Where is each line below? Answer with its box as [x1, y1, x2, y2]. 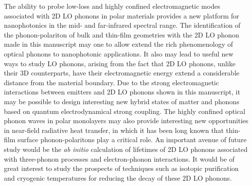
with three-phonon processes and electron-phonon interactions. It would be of [4, 153, 235, 164]
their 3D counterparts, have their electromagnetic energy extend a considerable [4, 68, 239, 78]
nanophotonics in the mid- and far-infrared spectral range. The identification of [4, 20, 241, 30]
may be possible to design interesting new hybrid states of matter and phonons [4, 96, 239, 106]
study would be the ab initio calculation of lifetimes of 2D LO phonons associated [4, 144, 248, 154]
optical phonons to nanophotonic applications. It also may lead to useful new [4, 48, 234, 58]
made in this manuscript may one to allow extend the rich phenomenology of [4, 39, 233, 49]
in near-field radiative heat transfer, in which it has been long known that [4, 125, 224, 135]
